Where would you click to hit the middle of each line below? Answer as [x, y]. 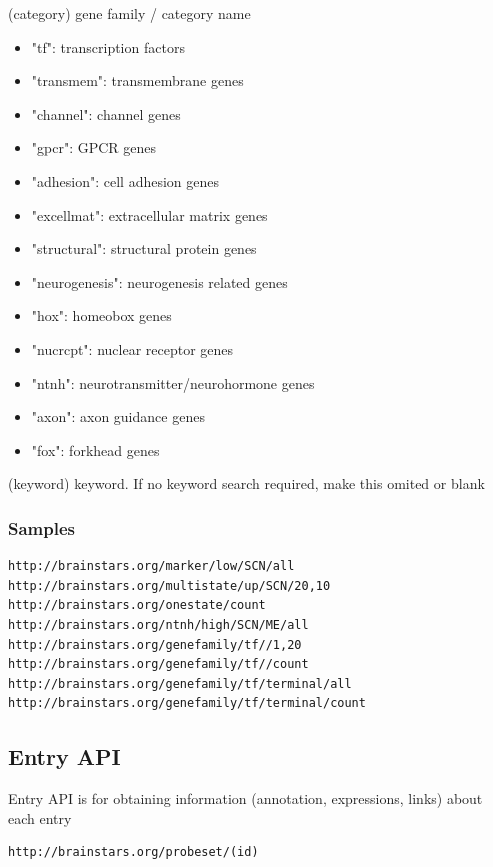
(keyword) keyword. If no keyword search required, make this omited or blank [246, 483]
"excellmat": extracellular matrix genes [149, 214]
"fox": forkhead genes [95, 449]
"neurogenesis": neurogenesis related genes [159, 281]
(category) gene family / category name [129, 13]
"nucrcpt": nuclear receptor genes [132, 348]
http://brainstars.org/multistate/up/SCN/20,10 [169, 585]
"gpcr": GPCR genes [94, 147]
